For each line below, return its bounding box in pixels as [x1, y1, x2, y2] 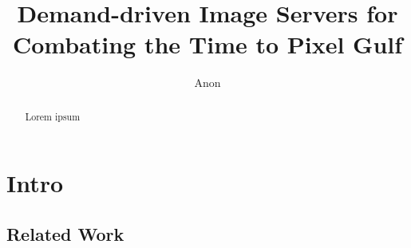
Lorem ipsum [25, 109, 81, 123]
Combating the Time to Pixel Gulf [12, 28, 403, 61]
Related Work [6, 221, 124, 246]
